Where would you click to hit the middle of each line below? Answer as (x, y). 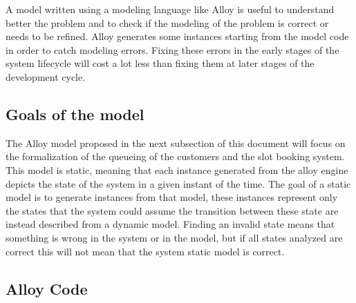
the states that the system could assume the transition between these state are (172, 210)
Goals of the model (75, 114)
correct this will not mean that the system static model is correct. (145, 251)
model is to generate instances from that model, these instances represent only (172, 197)
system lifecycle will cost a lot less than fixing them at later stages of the (160, 63)
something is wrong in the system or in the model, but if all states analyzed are (174, 237)
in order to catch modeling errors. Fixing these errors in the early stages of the (172, 49)
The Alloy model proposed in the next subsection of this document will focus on (176, 143)
